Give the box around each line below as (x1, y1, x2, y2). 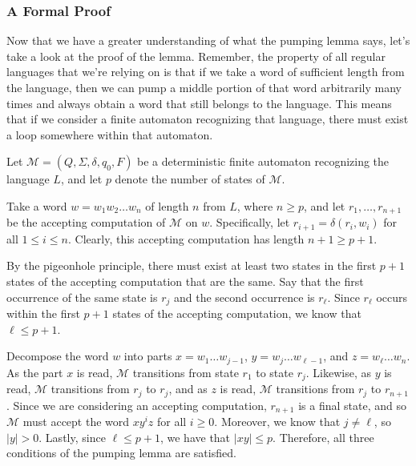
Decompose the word (6, 347, 109, 364)
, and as (168, 380, 208, 397)
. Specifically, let (209, 214, 290, 231)
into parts (123, 347, 172, 364)
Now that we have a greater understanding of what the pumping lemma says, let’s (6, 32, 410, 49)
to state (256, 364, 293, 380)
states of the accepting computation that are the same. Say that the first (6, 273, 364, 290)
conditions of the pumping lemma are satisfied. (6, 444, 236, 461)
